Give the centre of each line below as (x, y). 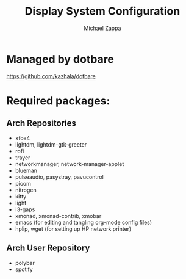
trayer (23, 158)
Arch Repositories (41, 123)
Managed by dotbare (60, 59)
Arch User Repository (48, 248)
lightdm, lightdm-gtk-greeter (51, 144)
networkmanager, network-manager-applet (70, 164)
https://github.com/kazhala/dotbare (51, 76)
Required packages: (58, 100)
